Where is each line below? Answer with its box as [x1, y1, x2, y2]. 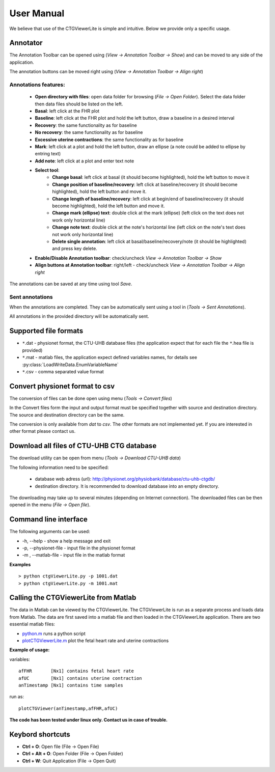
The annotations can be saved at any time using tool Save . [9, 281, 132, 287]
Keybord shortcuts [9, 730, 71, 738]
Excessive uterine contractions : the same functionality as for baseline [35, 136, 183, 143]
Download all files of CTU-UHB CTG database [9, 442, 157, 450]
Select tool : [35, 167, 60, 173]
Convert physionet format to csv [9, 382, 115, 391]
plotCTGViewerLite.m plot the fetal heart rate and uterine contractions [22, 638, 169, 644]
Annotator [9, 39, 43, 47]
